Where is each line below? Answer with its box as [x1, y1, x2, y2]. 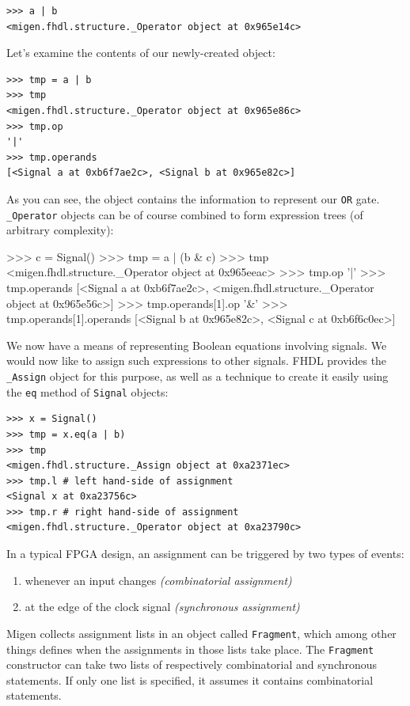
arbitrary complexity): [6, 222, 114, 238]
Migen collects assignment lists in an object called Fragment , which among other [6, 624, 397, 641]
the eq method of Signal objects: [6, 383, 169, 400]
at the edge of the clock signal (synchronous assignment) [25, 598, 300, 615]
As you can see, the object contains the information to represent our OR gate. [6, 190, 380, 207]
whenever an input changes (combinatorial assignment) [25, 571, 292, 588]
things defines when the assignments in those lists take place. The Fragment [6, 640, 374, 657]
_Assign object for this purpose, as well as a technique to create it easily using [6, 368, 389, 384]
